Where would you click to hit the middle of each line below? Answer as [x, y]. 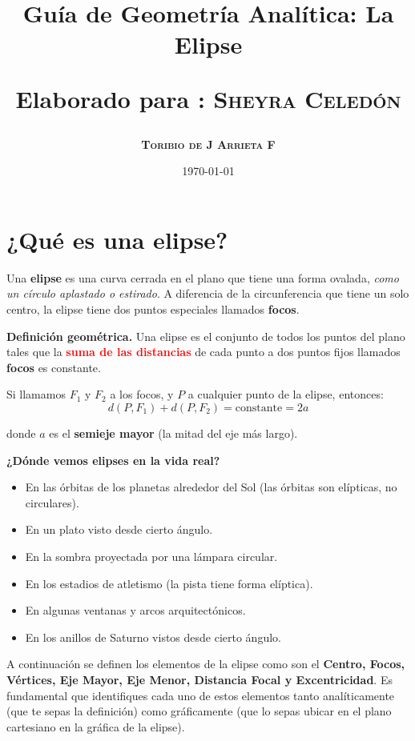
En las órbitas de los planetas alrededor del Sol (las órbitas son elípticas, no [211, 487]
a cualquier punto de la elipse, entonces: [286, 394]
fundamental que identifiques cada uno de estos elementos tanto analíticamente [201, 695]
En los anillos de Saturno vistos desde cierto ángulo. [153, 637]
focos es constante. [54, 367]
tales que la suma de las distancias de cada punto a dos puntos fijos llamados [203, 352]
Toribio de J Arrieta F [208, 144]
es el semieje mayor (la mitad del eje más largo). [173, 433]
